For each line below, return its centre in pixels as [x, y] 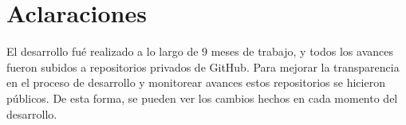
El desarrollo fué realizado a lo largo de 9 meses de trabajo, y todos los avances [200, 51]
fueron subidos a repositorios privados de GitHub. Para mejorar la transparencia [203, 66]
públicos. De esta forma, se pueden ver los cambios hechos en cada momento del [202, 98]
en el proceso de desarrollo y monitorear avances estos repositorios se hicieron [196, 82]
